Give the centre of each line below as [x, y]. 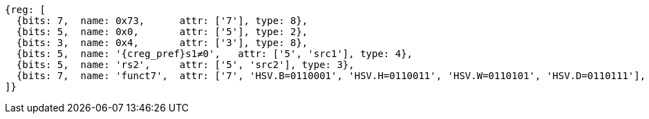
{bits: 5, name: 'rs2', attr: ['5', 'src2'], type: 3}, [185, 65]
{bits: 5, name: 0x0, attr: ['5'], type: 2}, [162, 32]
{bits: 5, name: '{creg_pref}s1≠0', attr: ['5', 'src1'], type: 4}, [215, 54]
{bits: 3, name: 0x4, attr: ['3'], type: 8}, [162, 43]
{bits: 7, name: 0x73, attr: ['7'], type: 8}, [162, 21]
